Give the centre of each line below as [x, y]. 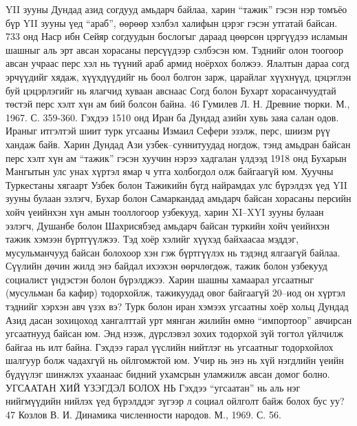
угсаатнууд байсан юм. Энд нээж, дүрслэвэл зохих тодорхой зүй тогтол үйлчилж [175, 333]
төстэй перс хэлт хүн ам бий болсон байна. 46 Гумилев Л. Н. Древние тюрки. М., [178, 104]
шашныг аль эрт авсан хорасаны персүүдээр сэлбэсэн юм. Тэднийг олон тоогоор [175, 49]
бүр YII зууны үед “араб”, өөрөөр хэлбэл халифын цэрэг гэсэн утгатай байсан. [172, 22]
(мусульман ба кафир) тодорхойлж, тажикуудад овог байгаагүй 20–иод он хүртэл [175, 293]
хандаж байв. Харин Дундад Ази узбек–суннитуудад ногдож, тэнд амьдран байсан [178, 144]
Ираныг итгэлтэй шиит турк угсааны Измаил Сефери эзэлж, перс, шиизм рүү [168, 131]
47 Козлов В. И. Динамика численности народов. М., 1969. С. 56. [143, 414]
